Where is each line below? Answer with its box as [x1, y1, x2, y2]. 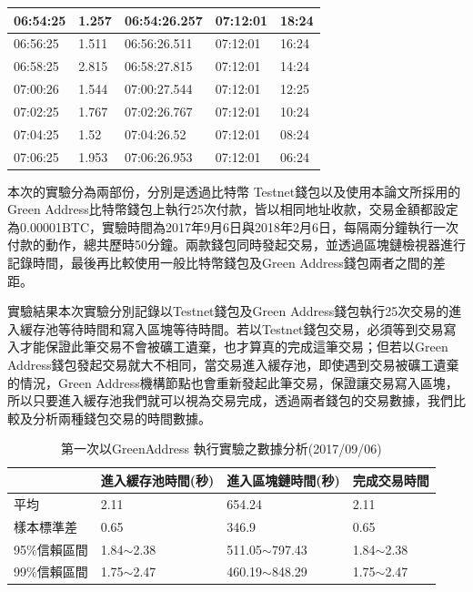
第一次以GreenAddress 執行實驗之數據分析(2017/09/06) [61, 439, 382, 458]
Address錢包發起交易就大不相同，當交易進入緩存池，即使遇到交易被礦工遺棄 [7, 355, 459, 373]
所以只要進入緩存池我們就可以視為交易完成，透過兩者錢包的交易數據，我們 [7, 391, 453, 410]
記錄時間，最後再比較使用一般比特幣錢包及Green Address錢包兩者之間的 [7, 253, 433, 272]
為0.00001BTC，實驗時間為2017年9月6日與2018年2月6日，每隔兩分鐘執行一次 [7, 217, 459, 236]
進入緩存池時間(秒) [100, 470, 215, 489]
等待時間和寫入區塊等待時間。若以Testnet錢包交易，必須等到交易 [57, 319, 444, 338]
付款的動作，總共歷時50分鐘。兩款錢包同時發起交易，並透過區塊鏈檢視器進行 [7, 235, 466, 254]
